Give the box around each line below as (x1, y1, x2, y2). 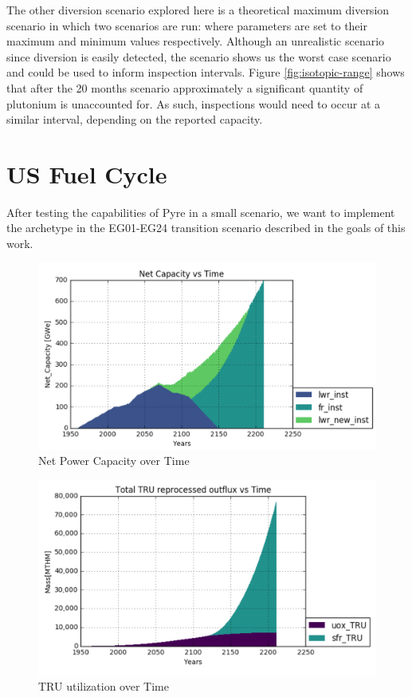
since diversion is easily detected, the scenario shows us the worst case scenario (6, 48, 391, 65)
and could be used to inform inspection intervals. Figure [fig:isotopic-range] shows (6, 64, 405, 81)
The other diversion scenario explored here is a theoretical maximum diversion (6, 2, 390, 18)
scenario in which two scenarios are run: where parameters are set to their (6, 17, 367, 33)
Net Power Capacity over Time (38, 452, 190, 469)
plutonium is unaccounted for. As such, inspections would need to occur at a (6, 95, 381, 112)
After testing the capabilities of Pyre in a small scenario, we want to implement (6, 203, 395, 220)
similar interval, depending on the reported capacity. (6, 111, 263, 128)
